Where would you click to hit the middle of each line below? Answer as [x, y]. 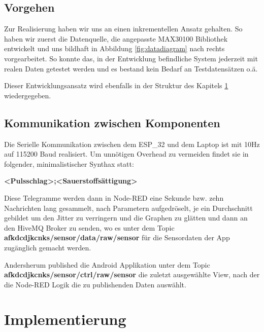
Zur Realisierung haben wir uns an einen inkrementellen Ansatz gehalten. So [123, 29]
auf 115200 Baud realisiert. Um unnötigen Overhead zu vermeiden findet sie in [126, 154]
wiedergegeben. [28, 95]
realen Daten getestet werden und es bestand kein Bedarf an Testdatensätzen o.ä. [131, 68]
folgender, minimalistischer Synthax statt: [69, 163]
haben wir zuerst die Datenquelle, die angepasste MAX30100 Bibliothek [116, 38]
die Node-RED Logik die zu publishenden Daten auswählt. [95, 284]
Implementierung [65, 319]
